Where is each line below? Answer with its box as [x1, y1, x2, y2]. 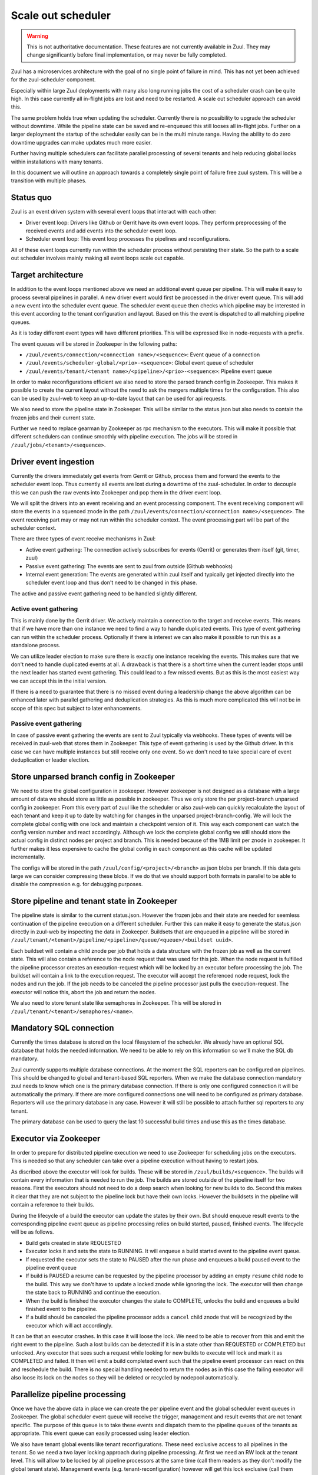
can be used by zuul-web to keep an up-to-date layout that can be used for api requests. [11, 395, 227, 402]
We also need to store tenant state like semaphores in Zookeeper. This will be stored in [11, 999, 221, 1007]
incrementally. [11, 853, 45, 861]
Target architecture [11, 270, 84, 280]
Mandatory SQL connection [11, 1023, 114, 1033]
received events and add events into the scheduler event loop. [25, 227, 177, 234]
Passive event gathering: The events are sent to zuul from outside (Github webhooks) [25, 562, 233, 569]
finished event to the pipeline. [25, 1305, 98, 1312]
